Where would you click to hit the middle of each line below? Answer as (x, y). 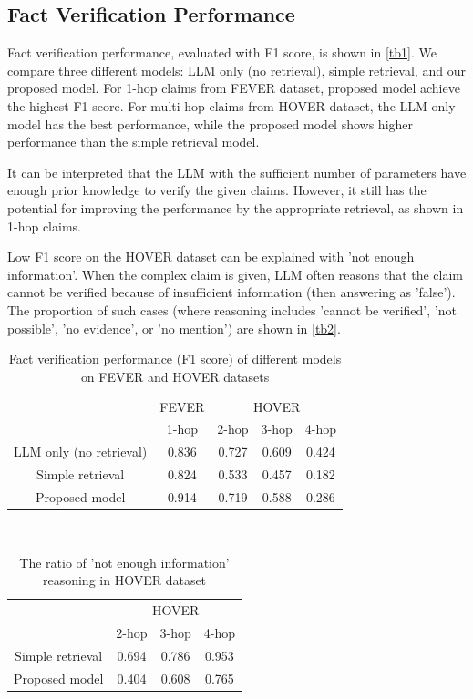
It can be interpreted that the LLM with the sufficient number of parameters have (237, 172)
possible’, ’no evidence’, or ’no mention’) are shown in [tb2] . (174, 328)
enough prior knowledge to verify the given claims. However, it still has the (217, 190)
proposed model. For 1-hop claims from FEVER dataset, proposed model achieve (234, 88)
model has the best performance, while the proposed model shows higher (211, 123)
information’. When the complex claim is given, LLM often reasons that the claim (236, 274)
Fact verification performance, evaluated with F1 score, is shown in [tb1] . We (222, 52)
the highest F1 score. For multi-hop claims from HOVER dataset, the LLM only (231, 105)
